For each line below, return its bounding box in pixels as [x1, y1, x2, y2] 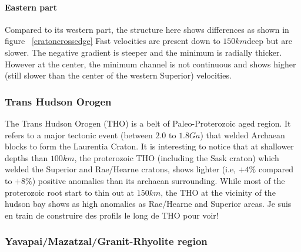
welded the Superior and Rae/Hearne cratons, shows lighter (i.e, [5, 163, 236, 175]
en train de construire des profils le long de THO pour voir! [5, 209, 219, 221]
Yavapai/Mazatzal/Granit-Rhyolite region [5, 234, 208, 248]
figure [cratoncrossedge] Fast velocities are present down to [5, 35, 220, 47]
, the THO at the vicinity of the [160, 186, 276, 198]
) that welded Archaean [200, 128, 285, 141]
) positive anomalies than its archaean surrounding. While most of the [32, 174, 285, 186]
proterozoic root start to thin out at [5, 186, 134, 198]
